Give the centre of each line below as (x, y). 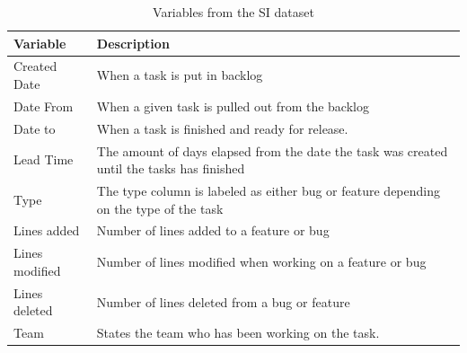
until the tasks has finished (171, 168)
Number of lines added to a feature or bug (213, 230)
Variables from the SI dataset (233, 12)
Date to (35, 128)
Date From (44, 106)
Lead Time (44, 159)
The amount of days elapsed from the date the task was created (272, 150)
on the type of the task (160, 208)
